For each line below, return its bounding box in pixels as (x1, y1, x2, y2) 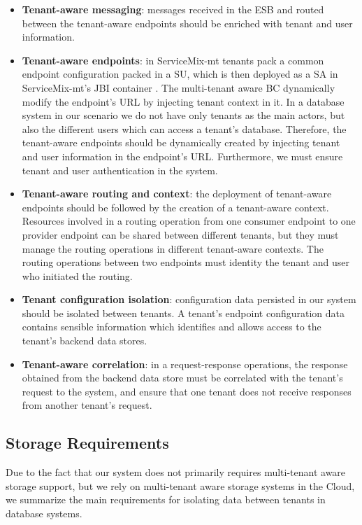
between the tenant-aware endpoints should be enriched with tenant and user (22, 15, 353, 30)
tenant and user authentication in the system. (22, 162, 218, 177)
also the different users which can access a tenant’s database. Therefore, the (22, 121, 347, 136)
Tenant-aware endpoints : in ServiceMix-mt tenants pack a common (22, 52, 324, 67)
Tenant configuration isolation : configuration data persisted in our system (22, 292, 356, 307)
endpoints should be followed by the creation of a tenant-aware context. (22, 199, 329, 214)
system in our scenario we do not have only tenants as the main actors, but (22, 108, 345, 122)
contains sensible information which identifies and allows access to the (22, 319, 321, 334)
